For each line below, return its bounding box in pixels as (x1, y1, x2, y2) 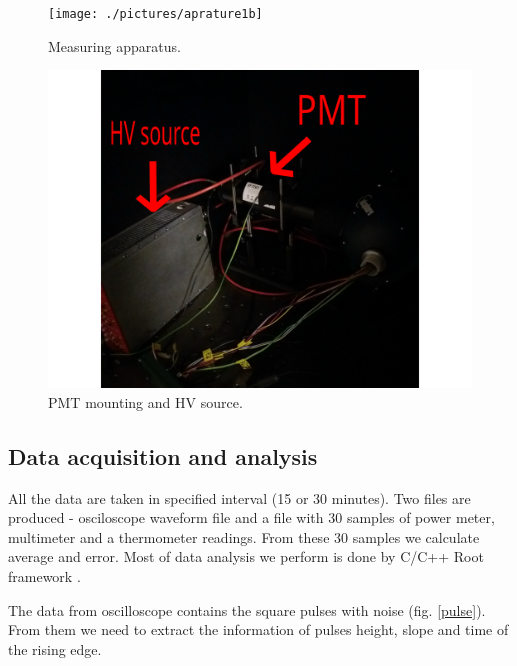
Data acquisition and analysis (8, 440, 318, 471)
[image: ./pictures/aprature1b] (48, 7, 263, 21)
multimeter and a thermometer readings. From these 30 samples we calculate (8, 526, 480, 547)
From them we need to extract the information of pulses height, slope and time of (8, 619, 509, 640)
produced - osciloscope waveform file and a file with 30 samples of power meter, (8, 507, 495, 528)
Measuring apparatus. (48, 35, 181, 56)
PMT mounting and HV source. (48, 391, 243, 412)
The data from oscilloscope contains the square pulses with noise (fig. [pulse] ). (8, 599, 486, 620)
